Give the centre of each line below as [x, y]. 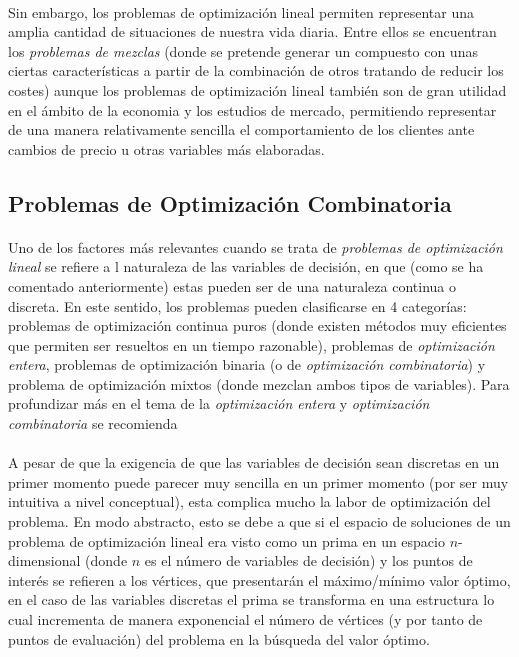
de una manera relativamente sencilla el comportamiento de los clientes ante [241, 129]
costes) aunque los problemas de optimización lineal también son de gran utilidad [257, 89]
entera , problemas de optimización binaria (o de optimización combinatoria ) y [247, 364]
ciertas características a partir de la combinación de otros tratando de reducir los [256, 70]
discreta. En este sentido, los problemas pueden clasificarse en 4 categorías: [237, 305]
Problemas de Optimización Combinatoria [230, 202]
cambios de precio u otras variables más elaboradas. [166, 148]
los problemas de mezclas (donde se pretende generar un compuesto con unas [243, 50]
